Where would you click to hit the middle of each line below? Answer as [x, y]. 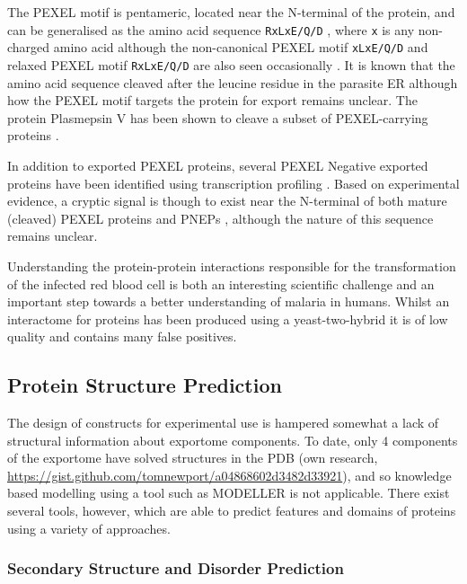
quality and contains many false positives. [122, 336]
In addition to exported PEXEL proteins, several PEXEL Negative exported [218, 165]
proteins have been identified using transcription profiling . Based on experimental [233, 183]
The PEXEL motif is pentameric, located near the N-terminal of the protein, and [231, 12]
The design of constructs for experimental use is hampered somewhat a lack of [223, 423]
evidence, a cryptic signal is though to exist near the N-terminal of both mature [227, 201]
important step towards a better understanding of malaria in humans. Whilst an [229, 301]
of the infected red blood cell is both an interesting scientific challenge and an [221, 283]
